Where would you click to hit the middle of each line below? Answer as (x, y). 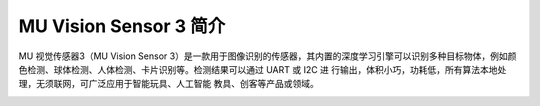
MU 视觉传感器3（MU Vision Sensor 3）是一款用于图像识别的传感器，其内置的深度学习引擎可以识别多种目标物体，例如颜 (267, 56)
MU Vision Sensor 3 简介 (122, 26)
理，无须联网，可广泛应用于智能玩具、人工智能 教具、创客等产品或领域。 (168, 84)
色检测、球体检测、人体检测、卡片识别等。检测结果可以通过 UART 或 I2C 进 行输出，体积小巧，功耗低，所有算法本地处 (262, 69)
